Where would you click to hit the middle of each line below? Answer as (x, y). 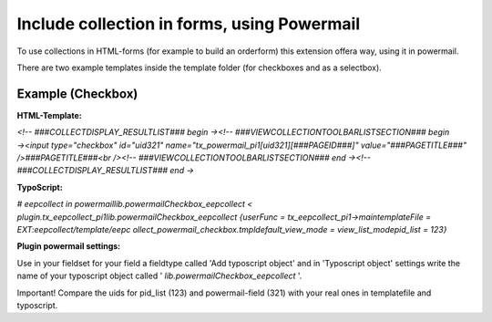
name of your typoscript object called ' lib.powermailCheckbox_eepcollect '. (159, 276)
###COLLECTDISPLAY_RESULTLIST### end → (106, 171)
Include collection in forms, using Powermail (188, 24)
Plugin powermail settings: (69, 246)
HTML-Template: (49, 115)
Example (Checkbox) (77, 93)
